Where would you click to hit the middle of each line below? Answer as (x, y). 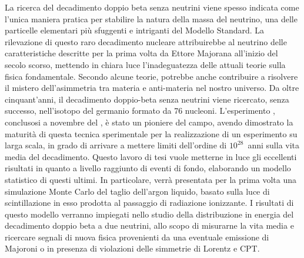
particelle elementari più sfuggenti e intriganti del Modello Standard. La (135, 30)
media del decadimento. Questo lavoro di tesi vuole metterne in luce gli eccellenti (151, 156)
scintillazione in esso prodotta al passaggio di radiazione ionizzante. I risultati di (149, 203)
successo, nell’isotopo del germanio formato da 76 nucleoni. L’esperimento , (140, 111)
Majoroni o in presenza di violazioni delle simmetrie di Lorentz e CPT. (132, 248)
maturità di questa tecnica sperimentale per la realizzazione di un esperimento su (151, 133)
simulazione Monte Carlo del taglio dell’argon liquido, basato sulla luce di (137, 191)
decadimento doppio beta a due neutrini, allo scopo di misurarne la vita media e (149, 225)
